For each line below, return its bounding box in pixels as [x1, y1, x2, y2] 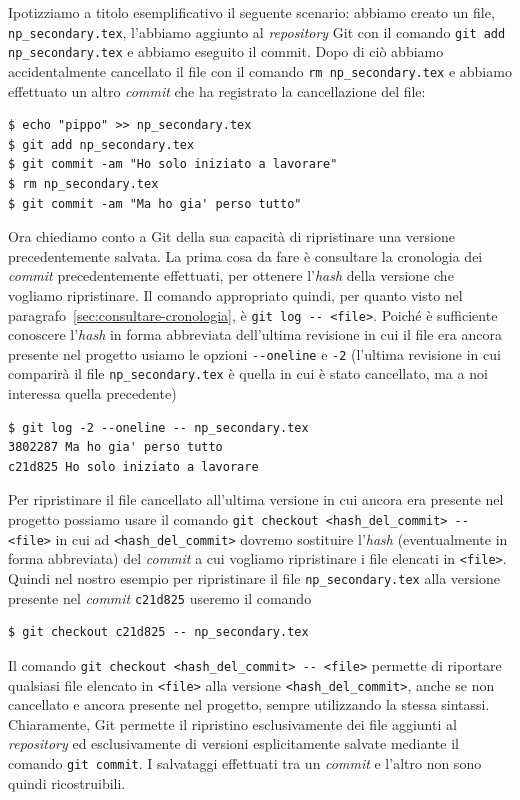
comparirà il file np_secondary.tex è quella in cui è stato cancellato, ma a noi [8, 363, 488, 384]
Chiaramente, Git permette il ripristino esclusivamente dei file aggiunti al [8, 713, 457, 734]
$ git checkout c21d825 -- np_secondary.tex [8, 625, 309, 640]
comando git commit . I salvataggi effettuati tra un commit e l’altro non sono [8, 753, 482, 773]
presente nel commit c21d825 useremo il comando [8, 587, 312, 608]
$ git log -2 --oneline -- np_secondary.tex [8, 420, 309, 435]
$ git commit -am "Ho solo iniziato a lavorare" [8, 157, 338, 172]
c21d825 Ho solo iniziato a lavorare [8, 459, 259, 474]
